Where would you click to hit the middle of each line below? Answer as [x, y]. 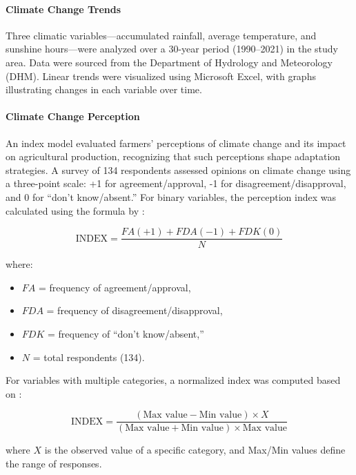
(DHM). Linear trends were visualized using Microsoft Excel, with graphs [161, 76]
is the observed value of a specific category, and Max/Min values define [195, 450]
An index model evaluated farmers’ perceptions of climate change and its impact [176, 143]
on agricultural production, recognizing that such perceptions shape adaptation [173, 156]
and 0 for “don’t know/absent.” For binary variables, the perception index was [171, 196]
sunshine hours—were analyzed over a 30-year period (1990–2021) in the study [172, 49]
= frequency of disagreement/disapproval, [135, 310]
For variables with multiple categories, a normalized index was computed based [173, 380]
